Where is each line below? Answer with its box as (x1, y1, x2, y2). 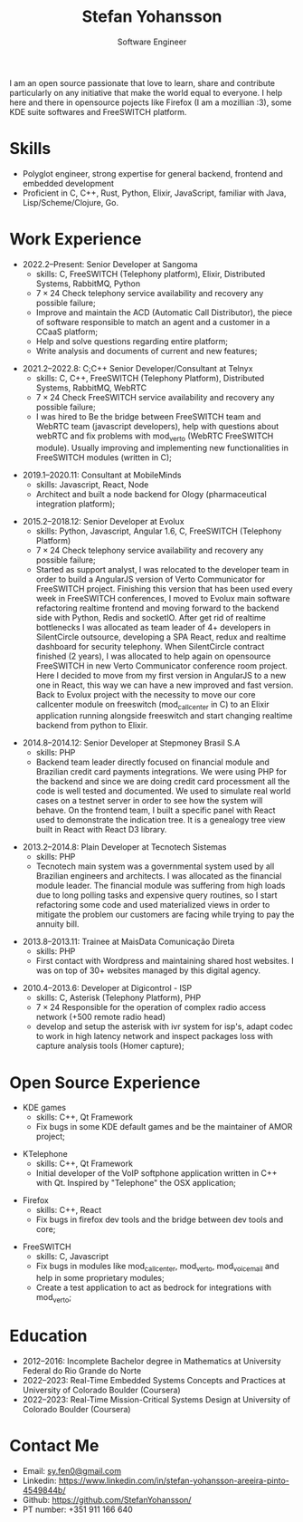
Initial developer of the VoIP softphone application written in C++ (35, 1168, 278, 1179)
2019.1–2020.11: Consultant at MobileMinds (22, 469, 182, 480)
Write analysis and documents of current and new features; (35, 345, 258, 356)
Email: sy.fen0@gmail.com (22, 1465, 122, 1476)
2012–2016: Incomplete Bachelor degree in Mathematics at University (22, 1355, 282, 1366)
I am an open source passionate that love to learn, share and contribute (9, 77, 276, 88)
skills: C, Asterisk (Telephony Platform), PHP (35, 992, 202, 1003)
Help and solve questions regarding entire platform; (35, 335, 229, 346)
